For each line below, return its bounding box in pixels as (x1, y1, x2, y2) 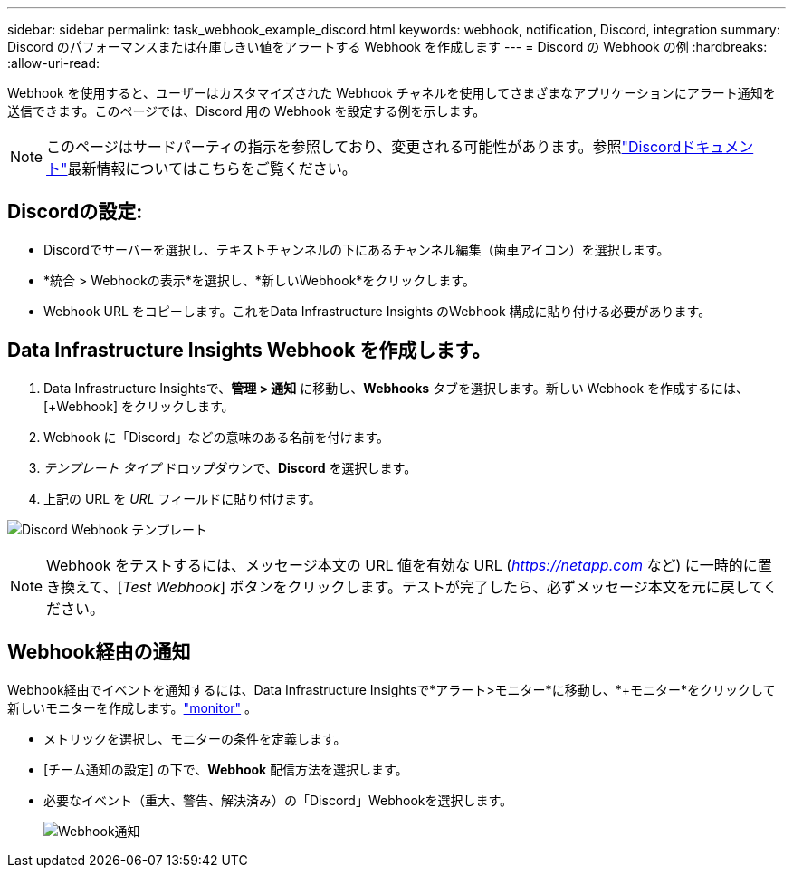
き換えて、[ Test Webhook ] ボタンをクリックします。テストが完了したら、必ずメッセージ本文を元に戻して (46, 577, 763, 596)
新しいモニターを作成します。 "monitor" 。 (7, 699, 258, 716)
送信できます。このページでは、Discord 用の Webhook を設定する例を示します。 (7, 103, 486, 119)
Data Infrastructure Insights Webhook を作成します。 (7, 339, 492, 362)
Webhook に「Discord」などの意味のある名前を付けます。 (43, 428, 389, 445)
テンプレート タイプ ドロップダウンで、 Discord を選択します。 (43, 459, 417, 476)
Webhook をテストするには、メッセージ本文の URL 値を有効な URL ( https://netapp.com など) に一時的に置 (46, 555, 772, 574)
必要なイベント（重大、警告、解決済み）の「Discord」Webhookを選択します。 (43, 792, 513, 808)
